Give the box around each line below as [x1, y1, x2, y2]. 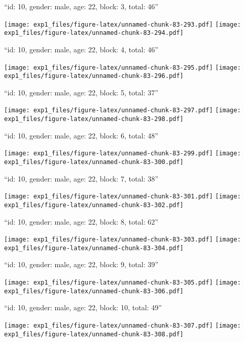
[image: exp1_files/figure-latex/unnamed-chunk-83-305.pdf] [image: [4, 279, 241, 287]
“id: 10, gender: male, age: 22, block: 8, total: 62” [4, 216, 159, 227]
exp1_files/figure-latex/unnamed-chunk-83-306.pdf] [4, 287, 184, 295]
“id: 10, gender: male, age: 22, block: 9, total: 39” [4, 259, 159, 270]
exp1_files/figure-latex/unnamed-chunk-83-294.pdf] [4, 29, 184, 37]
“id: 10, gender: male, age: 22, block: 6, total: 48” [4, 130, 159, 140]
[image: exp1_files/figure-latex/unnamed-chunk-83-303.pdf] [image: [4, 236, 241, 244]
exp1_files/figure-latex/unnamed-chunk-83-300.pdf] [4, 158, 184, 166]
